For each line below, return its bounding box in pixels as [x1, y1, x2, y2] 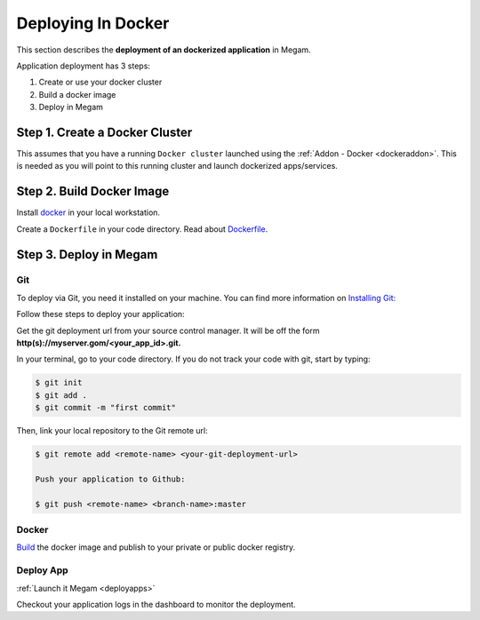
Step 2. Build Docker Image [16, 184, 170, 199]
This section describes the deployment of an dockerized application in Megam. [16, 44, 311, 55]
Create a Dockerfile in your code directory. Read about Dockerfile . [16, 223, 268, 234]
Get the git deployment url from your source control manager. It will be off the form [16, 325, 320, 336]
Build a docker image [38, 89, 116, 99]
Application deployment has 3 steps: [16, 60, 151, 71]
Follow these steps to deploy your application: [16, 309, 186, 320]
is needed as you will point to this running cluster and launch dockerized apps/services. [16, 161, 338, 171]
